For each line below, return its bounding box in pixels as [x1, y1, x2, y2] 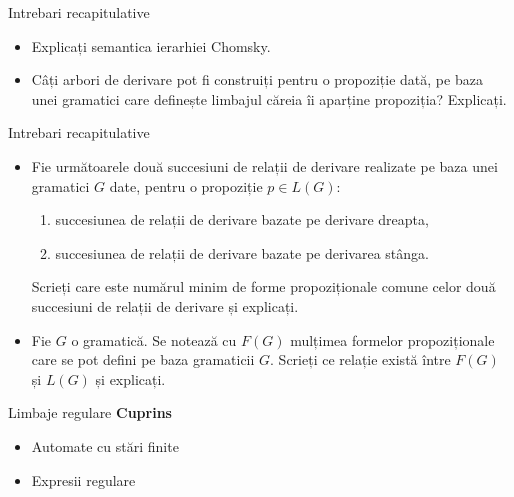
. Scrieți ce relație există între [270, 349, 451, 370]
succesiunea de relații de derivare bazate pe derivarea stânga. [55, 242, 429, 263]
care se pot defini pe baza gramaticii [31, 349, 255, 370]
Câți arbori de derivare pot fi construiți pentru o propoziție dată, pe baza [31, 69, 483, 90]
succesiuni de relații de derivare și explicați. [31, 295, 299, 316]
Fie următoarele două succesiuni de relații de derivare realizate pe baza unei [31, 155, 498, 176]
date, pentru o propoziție [109, 175, 263, 196]
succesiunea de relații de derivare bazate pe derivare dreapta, [55, 209, 429, 230]
